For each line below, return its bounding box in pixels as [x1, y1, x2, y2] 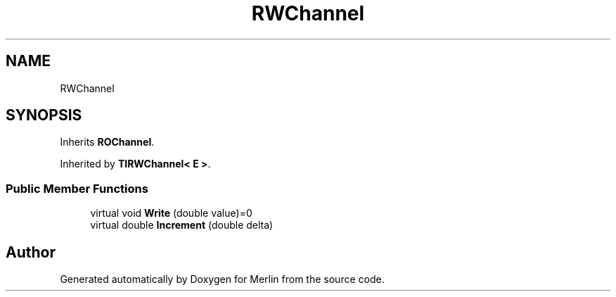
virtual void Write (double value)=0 [90, 207, 252, 220]
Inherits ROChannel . [60, 136, 155, 148]
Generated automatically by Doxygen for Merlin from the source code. [60, 273, 385, 286]
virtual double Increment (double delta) [90, 219, 274, 232]
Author [6, 243, 56, 261]
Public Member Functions [6, 181, 148, 196]
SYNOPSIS [6, 106, 82, 125]
